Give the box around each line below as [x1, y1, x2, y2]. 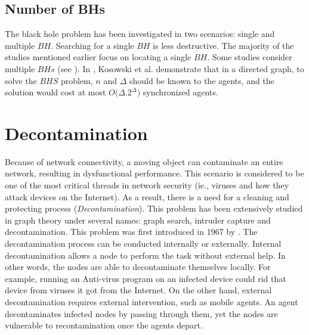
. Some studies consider [207, 51, 292, 63]
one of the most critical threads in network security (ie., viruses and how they [5, 179, 289, 191]
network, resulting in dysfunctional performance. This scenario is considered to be [5, 167, 304, 179]
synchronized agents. [143, 86, 218, 98]
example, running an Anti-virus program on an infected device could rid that [5, 272, 286, 284]
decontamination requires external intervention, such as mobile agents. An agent [5, 296, 298, 308]
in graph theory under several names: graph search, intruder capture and [5, 213, 271, 226]
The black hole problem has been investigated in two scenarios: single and [5, 27, 275, 40]
